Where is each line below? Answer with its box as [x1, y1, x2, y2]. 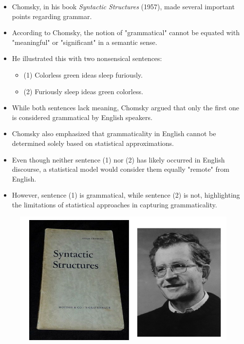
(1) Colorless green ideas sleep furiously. [23, 69, 143, 80]
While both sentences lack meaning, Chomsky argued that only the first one [12, 102, 240, 113]
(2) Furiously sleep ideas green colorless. [23, 86, 143, 96]
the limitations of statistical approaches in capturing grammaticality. [12, 199, 217, 209]
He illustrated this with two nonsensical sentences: [12, 53, 162, 63]
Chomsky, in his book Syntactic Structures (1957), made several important [12, 1, 235, 11]
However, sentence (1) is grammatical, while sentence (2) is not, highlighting [12, 190, 240, 200]
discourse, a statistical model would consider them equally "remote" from [12, 164, 229, 174]
